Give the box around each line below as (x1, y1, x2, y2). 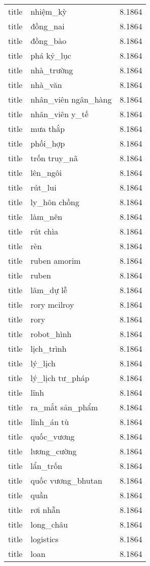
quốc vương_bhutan (30, 475, 103, 486)
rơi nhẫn (30, 504, 61, 515)
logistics (30, 533, 59, 545)
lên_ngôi (30, 167, 62, 178)
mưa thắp (30, 123, 65, 134)
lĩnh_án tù (30, 416, 69, 428)
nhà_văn (30, 79, 62, 90)
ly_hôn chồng (30, 196, 79, 208)
